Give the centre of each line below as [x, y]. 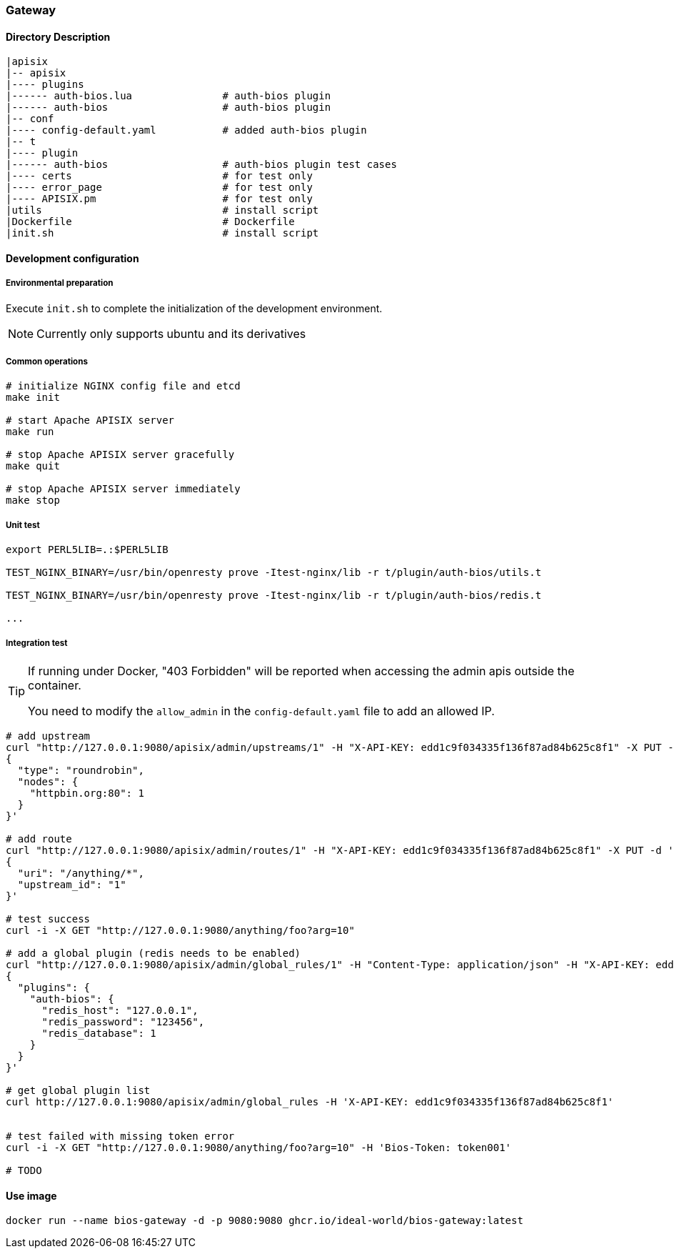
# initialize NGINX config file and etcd [123, 386]
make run [30, 432]
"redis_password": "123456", [123, 1021]
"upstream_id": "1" [72, 884]
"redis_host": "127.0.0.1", [120, 1010]
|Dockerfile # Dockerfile [150, 222]
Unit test [23, 525]
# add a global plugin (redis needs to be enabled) [154, 953]
